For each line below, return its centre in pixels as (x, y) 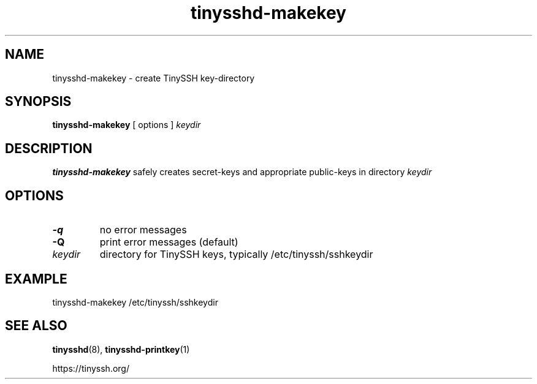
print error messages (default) (169, 242)
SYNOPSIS (38, 102)
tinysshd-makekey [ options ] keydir (127, 125)
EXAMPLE (36, 279)
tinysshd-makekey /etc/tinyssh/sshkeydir (135, 302)
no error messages (143, 230)
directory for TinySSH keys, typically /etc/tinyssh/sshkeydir (236, 254)
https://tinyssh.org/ (91, 368)
